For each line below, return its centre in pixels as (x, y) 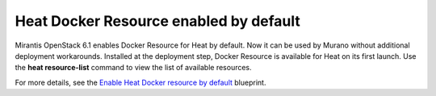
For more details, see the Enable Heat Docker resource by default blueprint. (140, 82)
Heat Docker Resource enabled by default (157, 21)
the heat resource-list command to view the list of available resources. (133, 68)
